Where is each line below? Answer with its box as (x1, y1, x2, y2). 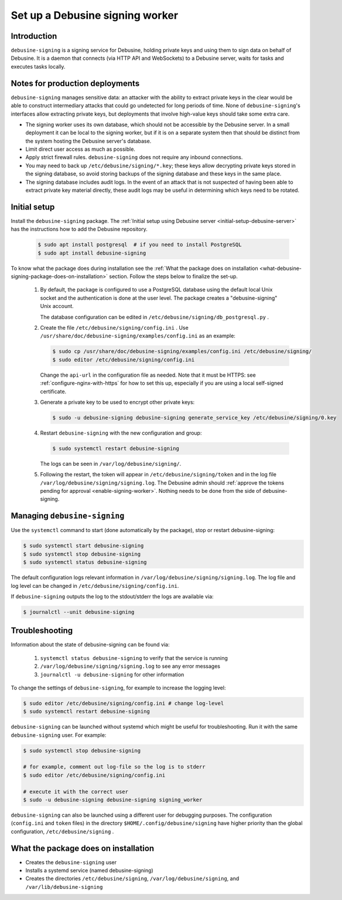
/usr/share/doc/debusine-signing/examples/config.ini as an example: (40, 332, 235, 340)
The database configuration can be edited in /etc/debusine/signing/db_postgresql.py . (40, 313, 269, 320)
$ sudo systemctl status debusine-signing (23, 559, 147, 566)
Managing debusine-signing (11, 511, 125, 521)
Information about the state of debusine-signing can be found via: (11, 641, 170, 648)
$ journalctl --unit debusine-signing (23, 608, 135, 615)
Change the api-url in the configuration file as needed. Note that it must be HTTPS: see (40, 371, 256, 378)
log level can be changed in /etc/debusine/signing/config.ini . (11, 582, 179, 589)
